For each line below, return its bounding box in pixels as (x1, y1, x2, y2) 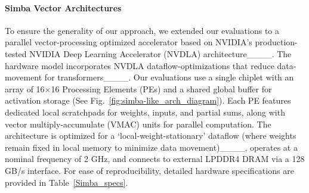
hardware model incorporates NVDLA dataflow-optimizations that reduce (5, 59, 274, 71)
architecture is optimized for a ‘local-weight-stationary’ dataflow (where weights (5, 129, 296, 142)
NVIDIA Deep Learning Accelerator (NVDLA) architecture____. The (29, 47, 292, 60)
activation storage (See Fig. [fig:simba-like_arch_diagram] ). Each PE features (5, 94, 291, 107)
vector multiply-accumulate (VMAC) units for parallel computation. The (5, 117, 271, 130)
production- (255, 36, 298, 48)
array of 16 (5, 82, 45, 95)
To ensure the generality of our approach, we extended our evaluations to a (5, 24, 280, 36)
